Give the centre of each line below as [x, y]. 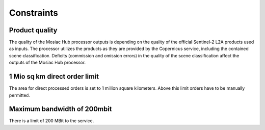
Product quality [33, 30]
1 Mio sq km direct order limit [54, 77]
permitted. [20, 95]
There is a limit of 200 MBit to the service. [52, 121]
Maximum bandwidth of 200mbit [61, 109]
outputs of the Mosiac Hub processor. [47, 63]
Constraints [34, 13]
